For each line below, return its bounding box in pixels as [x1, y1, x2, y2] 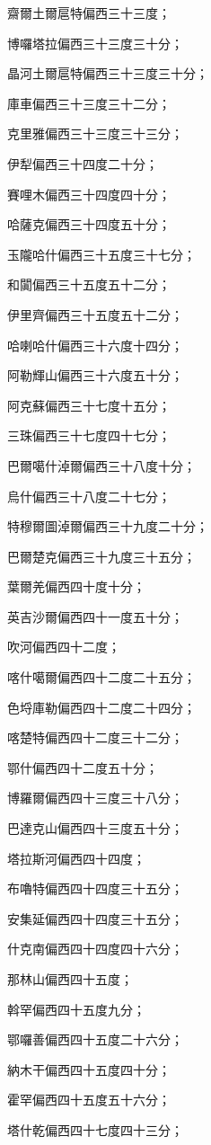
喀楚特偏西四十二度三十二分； [7, 728, 183, 747]
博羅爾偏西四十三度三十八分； [7, 788, 183, 807]
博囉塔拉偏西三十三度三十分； [7, 33, 183, 52]
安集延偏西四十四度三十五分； [7, 909, 183, 928]
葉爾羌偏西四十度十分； [7, 577, 145, 596]
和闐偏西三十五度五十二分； [7, 275, 171, 294]
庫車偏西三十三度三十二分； [7, 93, 171, 112]
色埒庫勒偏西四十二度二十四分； [7, 697, 196, 716]
